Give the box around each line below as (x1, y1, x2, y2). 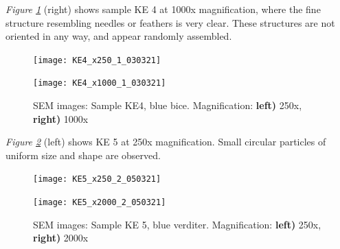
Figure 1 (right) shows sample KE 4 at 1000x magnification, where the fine (5, 2, 321, 16)
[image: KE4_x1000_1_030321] (33, 78, 166, 88)
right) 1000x (33, 111, 89, 126)
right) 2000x (33, 230, 89, 245)
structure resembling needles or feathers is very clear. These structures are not (5, 15, 335, 29)
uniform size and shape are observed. (5, 147, 161, 162)
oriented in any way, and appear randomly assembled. (5, 29, 232, 43)
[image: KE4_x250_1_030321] (33, 55, 161, 65)
